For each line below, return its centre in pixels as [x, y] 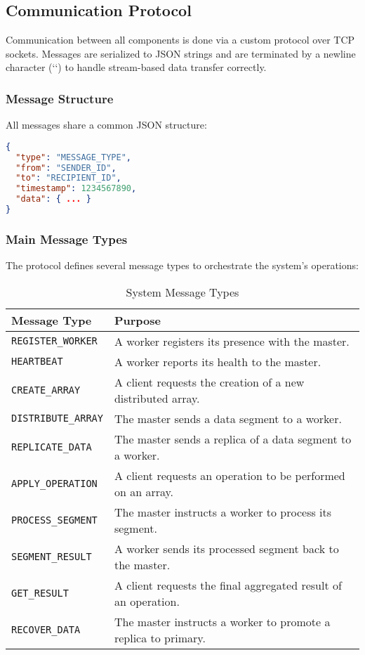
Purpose [137, 320]
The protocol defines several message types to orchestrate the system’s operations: [182, 265]
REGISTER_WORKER [54, 341]
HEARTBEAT [37, 362]
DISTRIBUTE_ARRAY [57, 419]
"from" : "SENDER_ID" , [66, 168]
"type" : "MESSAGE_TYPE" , [74, 157]
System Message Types [182, 292]
